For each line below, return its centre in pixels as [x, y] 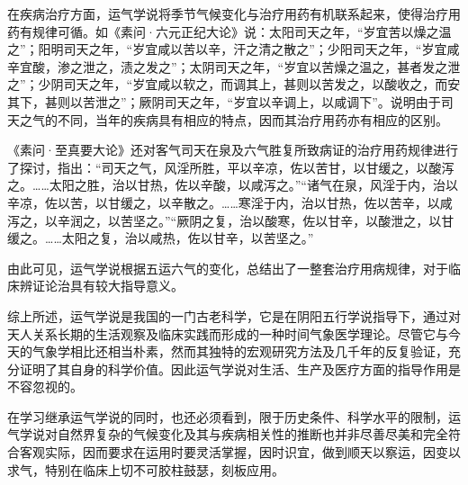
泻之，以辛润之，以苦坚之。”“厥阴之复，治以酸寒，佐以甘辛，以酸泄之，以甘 [231, 220]
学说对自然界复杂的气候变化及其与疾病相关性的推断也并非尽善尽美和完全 [234, 434]
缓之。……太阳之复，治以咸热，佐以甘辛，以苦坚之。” [161, 238]
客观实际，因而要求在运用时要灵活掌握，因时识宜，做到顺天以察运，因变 [234, 452]
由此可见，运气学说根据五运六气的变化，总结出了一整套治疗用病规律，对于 [228, 268]
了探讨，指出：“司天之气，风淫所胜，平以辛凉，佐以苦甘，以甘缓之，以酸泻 [231, 167]
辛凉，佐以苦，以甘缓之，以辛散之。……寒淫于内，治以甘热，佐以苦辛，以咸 [230, 202]
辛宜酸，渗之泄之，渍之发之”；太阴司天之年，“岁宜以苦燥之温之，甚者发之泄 [234, 66]
